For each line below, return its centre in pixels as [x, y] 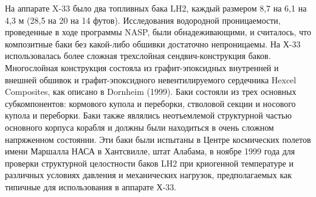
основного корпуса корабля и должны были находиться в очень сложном [139, 127]
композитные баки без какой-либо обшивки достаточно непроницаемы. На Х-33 [153, 43]
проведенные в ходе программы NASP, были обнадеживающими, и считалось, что [158, 32]
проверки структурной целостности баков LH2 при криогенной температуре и [149, 163]
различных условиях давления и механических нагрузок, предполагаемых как [149, 175]
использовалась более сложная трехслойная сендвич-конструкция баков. [138, 56]
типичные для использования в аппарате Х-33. [91, 186]
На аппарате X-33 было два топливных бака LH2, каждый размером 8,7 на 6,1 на [156, 8]
